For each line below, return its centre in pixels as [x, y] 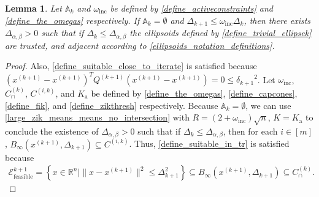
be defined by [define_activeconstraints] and [191, 8]
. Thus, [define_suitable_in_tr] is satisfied [209, 143]
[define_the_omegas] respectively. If [72, 20]
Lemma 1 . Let [33, 8]
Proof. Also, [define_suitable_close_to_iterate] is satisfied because [131, 66]
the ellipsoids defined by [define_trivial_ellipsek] [221, 33]
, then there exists [277, 20]
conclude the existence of [52, 131]
